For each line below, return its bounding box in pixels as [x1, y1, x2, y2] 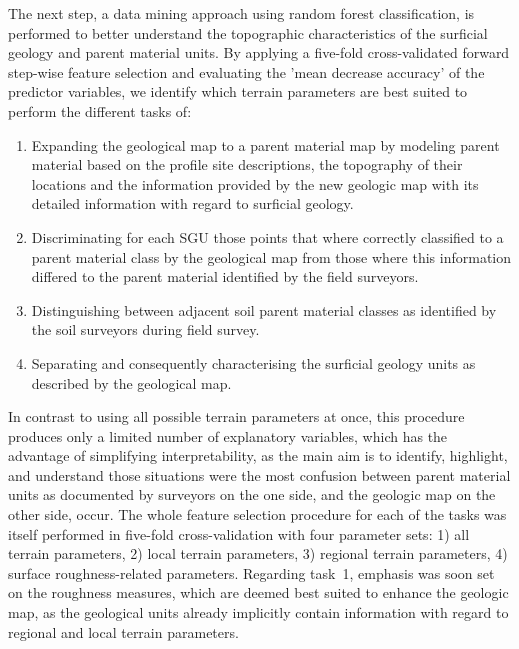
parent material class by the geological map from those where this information [31, 246, 512, 267]
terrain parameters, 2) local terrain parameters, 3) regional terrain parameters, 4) [8, 543, 508, 564]
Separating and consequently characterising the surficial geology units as [31, 352, 476, 373]
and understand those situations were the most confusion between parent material [8, 464, 511, 485]
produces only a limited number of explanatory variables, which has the [8, 425, 448, 446]
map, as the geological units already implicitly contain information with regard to [8, 602, 509, 623]
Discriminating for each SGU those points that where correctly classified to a [31, 226, 504, 247]
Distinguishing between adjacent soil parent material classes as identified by [31, 299, 497, 320]
